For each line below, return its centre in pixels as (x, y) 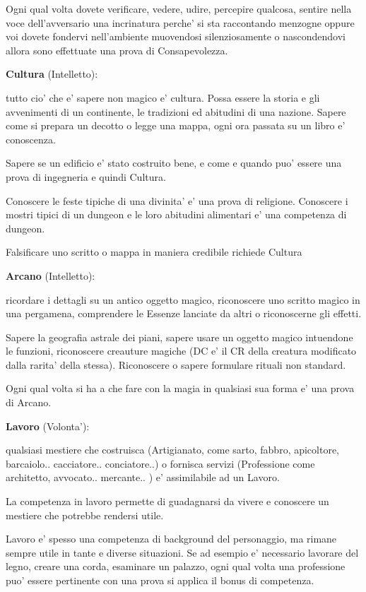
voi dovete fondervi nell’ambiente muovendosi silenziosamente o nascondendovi (176, 36)
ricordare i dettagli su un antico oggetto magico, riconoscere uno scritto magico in (183, 299)
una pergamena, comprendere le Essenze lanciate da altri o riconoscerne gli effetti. (184, 313)
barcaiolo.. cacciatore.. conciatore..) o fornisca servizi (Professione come (160, 463)
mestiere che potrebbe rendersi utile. (85, 515)
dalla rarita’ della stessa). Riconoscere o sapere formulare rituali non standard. (176, 364)
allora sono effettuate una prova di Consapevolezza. (117, 50)
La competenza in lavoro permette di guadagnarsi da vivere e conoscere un (167, 501)
